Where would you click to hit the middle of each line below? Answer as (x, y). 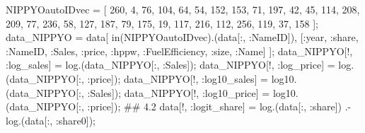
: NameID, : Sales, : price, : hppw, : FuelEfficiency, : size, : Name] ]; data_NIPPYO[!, (179, 51)
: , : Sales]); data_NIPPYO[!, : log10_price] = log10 (187, 92)
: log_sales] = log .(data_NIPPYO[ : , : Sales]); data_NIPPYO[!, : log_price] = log (179, 65)
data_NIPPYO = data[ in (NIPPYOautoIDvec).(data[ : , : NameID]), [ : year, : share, (182, 37)
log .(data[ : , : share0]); (51, 120)
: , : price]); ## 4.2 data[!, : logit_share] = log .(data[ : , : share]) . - (215, 106)
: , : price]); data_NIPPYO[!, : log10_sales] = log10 (186, 78)
